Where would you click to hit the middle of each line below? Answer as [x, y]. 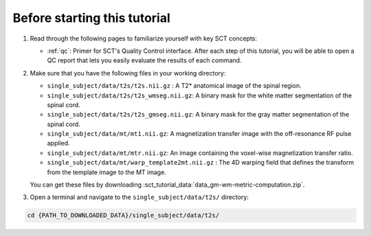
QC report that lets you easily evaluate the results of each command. [144, 60]
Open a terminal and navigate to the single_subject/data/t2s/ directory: [139, 197]
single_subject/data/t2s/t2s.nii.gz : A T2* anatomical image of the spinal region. [174, 86]
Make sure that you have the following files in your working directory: [128, 73]
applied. [58, 143]
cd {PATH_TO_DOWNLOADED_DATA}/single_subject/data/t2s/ [123, 215]
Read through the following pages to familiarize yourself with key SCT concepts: [144, 38]
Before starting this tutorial [92, 18]
